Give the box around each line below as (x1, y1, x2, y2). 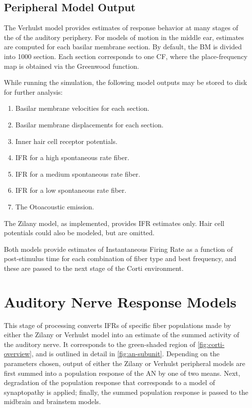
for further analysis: (4, 86, 63, 97)
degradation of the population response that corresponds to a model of (4, 377, 215, 388)
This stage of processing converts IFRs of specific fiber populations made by (4, 320, 231, 330)
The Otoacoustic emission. (15, 201, 95, 211)
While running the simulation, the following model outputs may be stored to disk (4, 77, 247, 87)
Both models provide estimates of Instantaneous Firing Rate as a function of (4, 244, 233, 254)
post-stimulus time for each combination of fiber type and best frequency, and (4, 253, 236, 264)
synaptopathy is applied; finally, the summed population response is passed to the (4, 387, 249, 397)
